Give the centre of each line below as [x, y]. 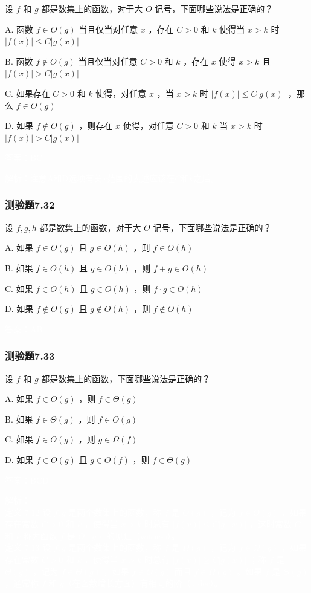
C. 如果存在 [27, 93]
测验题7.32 [30, 205]
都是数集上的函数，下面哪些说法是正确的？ [126, 378]
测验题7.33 [30, 356]
